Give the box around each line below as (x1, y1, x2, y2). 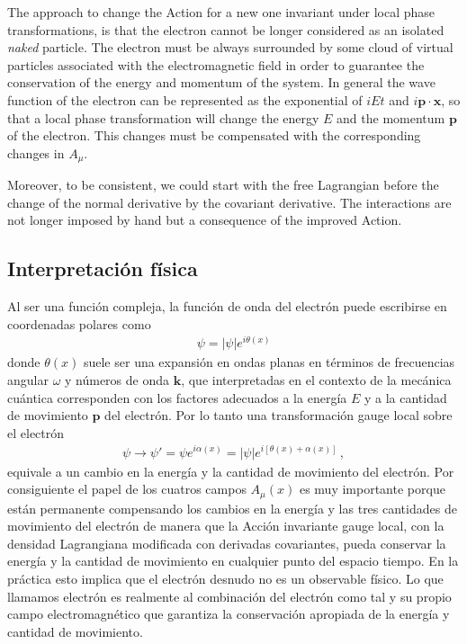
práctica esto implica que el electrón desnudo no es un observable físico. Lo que (7, 568, 444, 587)
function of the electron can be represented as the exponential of (7, 90, 363, 109)
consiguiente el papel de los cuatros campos (7, 479, 247, 498)
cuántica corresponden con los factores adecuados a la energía (7, 388, 347, 407)
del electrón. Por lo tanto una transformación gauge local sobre (104, 406, 453, 425)
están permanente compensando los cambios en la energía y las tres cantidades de (7, 498, 457, 517)
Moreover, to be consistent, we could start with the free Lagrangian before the (7, 175, 439, 194)
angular (7, 371, 49, 389)
